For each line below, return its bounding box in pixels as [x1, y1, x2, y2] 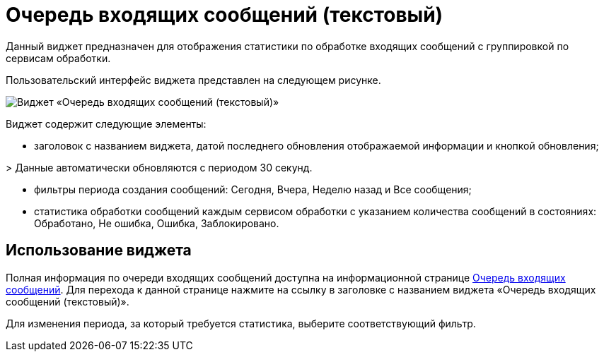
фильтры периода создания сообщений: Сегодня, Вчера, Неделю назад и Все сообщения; [34, 183, 472, 195]
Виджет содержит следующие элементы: [6, 117, 207, 130]
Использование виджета [6, 241, 192, 260]
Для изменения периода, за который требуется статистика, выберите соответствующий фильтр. [6, 317, 476, 329]
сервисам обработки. [6, 52, 111, 64]
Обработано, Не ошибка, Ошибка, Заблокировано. [34, 217, 279, 229]
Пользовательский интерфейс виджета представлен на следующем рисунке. [6, 73, 381, 86]
